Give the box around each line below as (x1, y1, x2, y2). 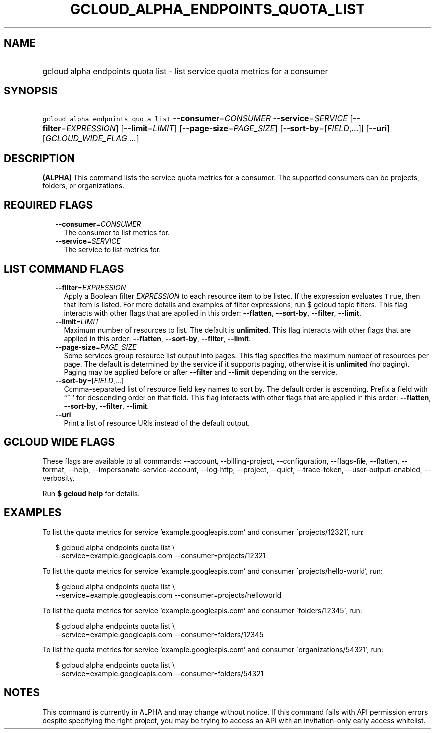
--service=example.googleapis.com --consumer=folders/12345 (55, 630, 264, 639)
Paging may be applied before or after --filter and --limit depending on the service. (64, 367, 337, 376)
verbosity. (42, 473, 75, 482)
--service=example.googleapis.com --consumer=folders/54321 (55, 669, 264, 678)
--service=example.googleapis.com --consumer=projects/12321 (55, 551, 266, 560)
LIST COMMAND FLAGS (4, 262, 124, 275)
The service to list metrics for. (64, 245, 161, 254)
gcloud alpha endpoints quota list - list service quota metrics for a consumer (42, 66, 328, 76)
